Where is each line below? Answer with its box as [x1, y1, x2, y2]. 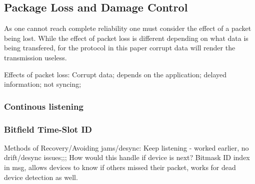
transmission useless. [4, 52, 67, 62]
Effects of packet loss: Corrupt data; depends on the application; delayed [4, 69, 227, 79]
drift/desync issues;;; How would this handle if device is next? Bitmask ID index [4, 152, 250, 163]
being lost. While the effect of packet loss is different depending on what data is [4, 32, 248, 43]
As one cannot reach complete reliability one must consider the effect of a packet [4, 23, 251, 33]
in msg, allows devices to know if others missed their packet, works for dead [4, 162, 236, 173]
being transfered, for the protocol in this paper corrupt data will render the [4, 42, 235, 53]
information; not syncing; [4, 79, 81, 89]
